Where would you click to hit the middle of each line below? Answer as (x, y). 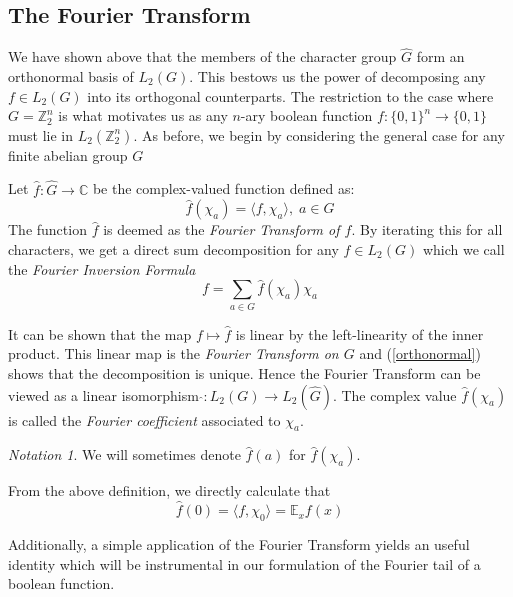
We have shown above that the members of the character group (202, 56)
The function (47, 229)
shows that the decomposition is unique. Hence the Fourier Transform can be (244, 372)
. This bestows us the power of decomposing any (337, 76)
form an (440, 56)
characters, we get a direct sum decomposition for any (173, 249)
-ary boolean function (306, 115)
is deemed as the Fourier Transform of (221, 229)
